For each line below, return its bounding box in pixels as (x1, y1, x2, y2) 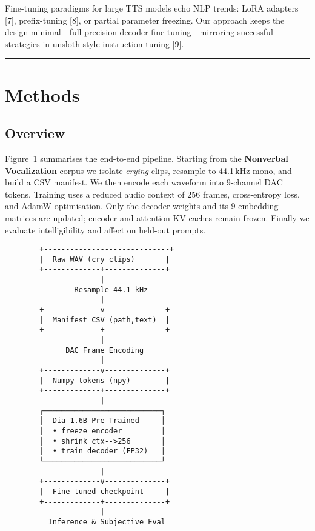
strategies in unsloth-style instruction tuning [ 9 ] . (5, 37, 184, 50)
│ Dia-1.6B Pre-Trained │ (39, 416, 165, 426)
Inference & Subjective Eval (48, 517, 165, 526)
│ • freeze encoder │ (39, 426, 165, 435)
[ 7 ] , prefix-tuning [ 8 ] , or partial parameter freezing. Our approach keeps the (5, 13, 285, 26)
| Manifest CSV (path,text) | (39, 315, 170, 324)
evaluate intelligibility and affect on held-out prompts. (5, 223, 206, 236)
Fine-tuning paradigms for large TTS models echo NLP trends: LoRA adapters (5, 2, 299, 14)
